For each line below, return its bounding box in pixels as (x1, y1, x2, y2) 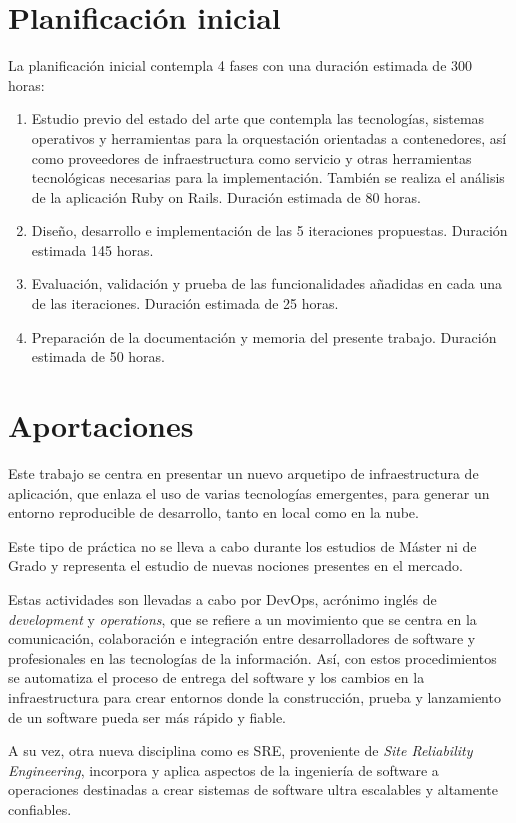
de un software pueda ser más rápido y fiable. (8, 706, 287, 727)
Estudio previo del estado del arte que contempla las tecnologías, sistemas (31, 108, 485, 129)
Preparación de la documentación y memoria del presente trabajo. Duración (31, 326, 497, 347)
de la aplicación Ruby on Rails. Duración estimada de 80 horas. (31, 186, 421, 207)
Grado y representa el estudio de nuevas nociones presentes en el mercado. (8, 555, 463, 576)
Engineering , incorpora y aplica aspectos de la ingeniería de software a (8, 759, 439, 780)
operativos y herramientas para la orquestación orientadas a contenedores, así (31, 127, 507, 148)
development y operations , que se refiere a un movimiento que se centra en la (8, 608, 477, 629)
